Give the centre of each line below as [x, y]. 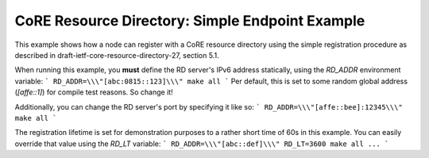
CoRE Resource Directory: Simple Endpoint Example [190, 21]
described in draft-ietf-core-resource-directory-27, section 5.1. [117, 55]
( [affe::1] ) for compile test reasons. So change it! [94, 92]
